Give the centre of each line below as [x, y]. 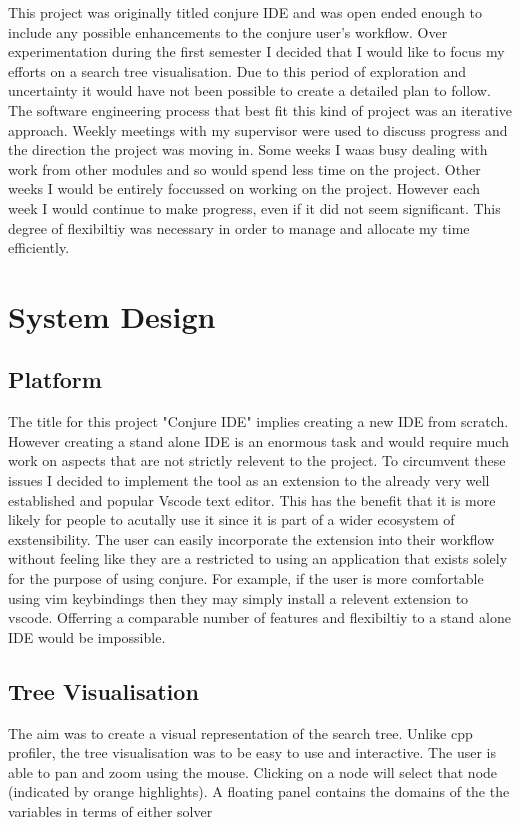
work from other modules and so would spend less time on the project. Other [244, 168]
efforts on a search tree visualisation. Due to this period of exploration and [237, 70]
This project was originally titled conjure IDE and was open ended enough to [245, 12]
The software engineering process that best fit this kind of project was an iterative [260, 109]
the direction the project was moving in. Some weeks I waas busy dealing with [248, 149]
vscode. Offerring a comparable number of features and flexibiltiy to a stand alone [259, 617]
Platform [55, 379]
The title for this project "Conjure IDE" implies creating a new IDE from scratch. [258, 421]
